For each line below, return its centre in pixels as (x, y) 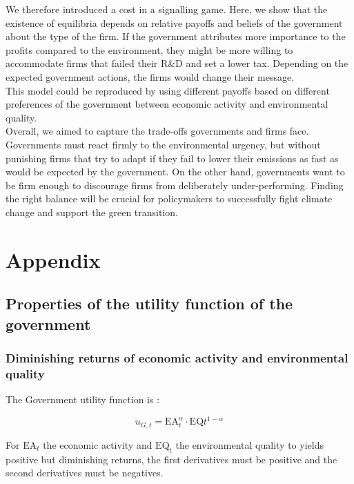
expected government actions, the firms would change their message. (150, 76)
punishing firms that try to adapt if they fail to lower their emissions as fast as (172, 158)
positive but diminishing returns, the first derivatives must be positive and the (171, 459)
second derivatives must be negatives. (85, 473)
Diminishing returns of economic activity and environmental (177, 357)
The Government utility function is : (83, 399)
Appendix (53, 259)
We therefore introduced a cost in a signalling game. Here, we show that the (167, 9)
